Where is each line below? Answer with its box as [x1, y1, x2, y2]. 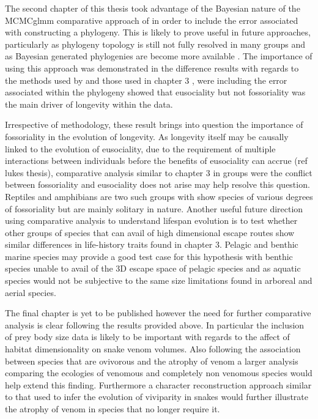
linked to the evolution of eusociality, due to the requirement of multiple [5, 142, 276, 155]
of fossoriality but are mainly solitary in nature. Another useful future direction [5, 202, 303, 215]
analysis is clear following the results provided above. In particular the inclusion [5, 318, 305, 331]
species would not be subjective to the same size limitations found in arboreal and [5, 274, 312, 287]
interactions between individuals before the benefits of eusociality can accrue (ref [5, 154, 308, 167]
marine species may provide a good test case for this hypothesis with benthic [5, 250, 293, 262]
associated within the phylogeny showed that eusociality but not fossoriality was [5, 86, 306, 98]
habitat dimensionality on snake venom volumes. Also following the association [5, 343, 301, 355]
